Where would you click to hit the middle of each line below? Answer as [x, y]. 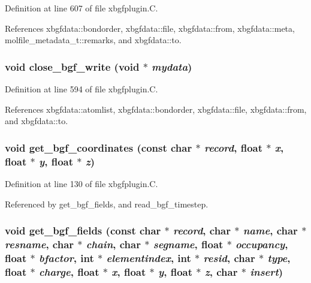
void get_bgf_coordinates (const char [99, 147]
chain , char [113, 244]
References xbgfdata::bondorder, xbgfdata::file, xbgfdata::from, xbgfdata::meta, [150, 28]
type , [279, 258]
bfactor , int [67, 258]
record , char [202, 231]
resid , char [229, 258]
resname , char [40, 244]
